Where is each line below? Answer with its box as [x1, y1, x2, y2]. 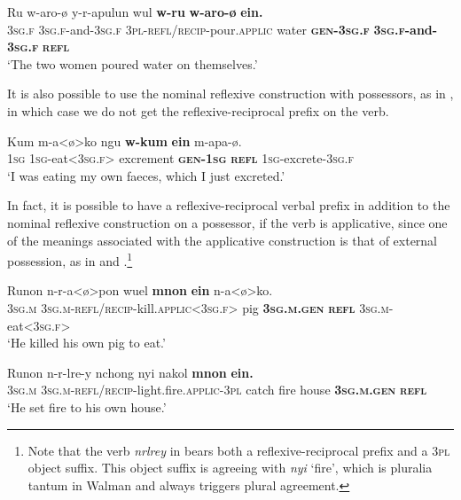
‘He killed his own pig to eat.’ [7, 333, 166, 352]
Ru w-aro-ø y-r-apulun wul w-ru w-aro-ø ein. [7, 3, 263, 20]
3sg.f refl [7, 37, 70, 56]
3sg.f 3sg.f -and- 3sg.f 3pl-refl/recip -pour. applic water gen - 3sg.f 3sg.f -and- [7, 20, 438, 38]
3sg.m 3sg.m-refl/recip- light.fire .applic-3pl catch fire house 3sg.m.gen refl [7, 380, 427, 399]
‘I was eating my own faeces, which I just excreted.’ [7, 166, 285, 184]
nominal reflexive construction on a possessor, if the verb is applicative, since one [7, 213, 448, 231]
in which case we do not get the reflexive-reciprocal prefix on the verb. [7, 101, 389, 120]
